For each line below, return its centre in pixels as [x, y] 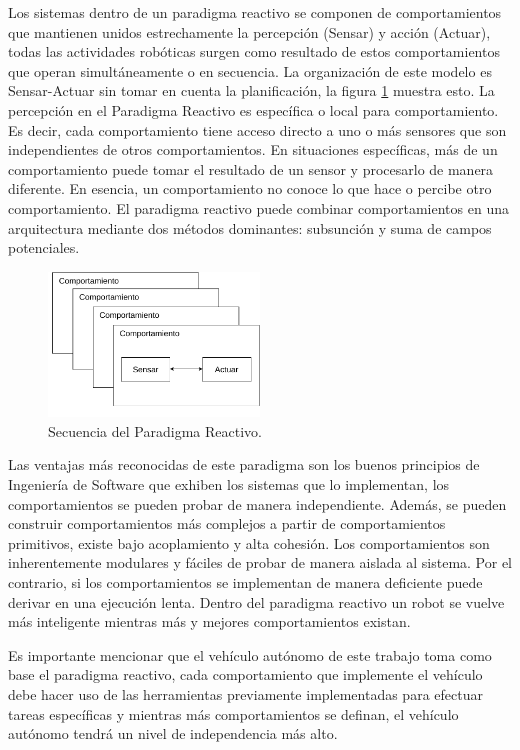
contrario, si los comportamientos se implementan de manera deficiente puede [245, 581]
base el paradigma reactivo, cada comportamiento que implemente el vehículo [245, 674]
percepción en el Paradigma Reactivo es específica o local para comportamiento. [253, 109]
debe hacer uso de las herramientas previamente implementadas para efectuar [245, 693]
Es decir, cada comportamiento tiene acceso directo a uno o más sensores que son [257, 129]
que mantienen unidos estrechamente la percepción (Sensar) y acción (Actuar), [249, 31]
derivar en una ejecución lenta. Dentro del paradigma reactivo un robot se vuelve [256, 601]
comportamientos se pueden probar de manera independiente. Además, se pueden [257, 503]
